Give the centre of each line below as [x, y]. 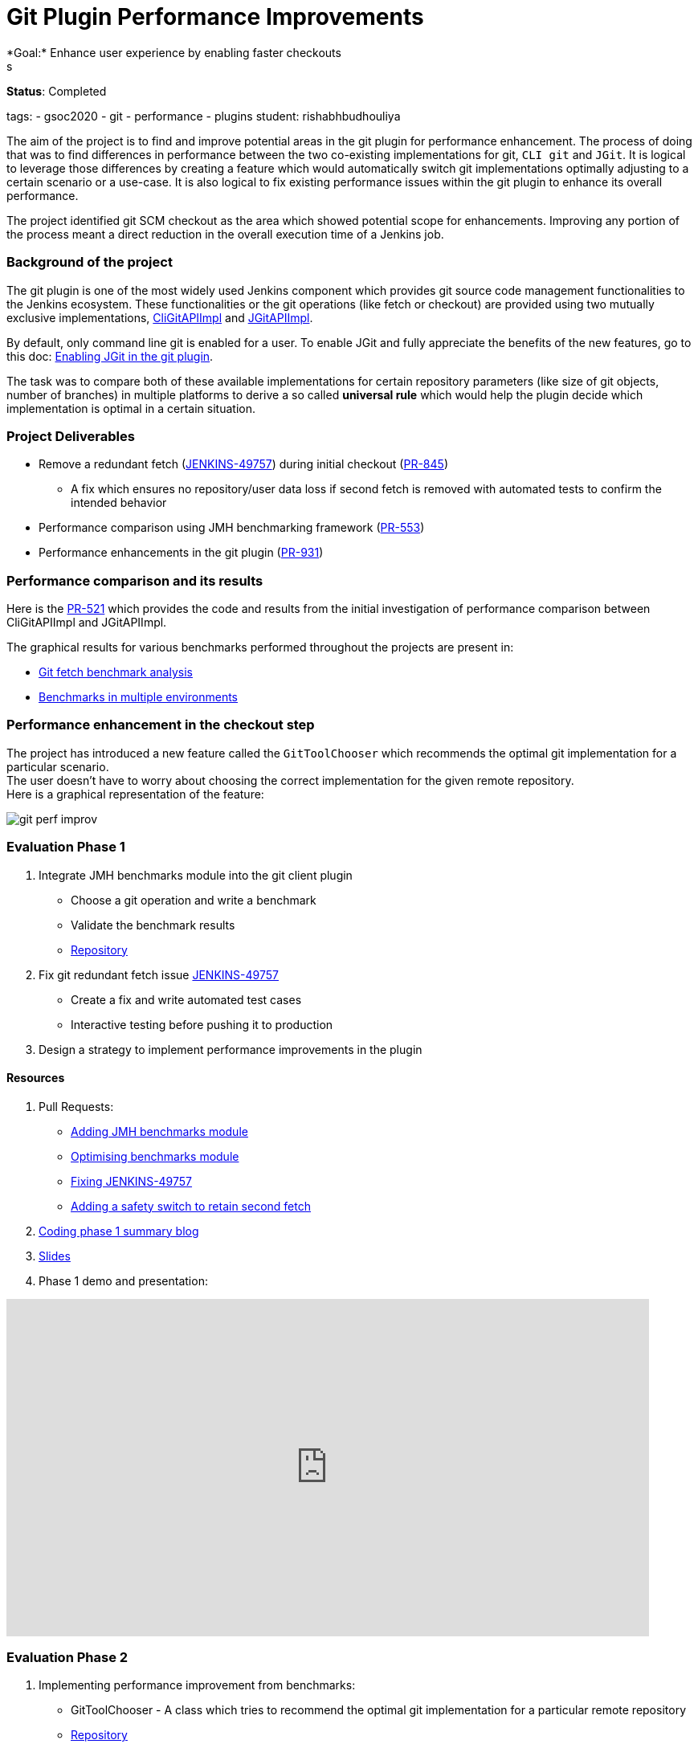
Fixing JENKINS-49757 [132, 1181]
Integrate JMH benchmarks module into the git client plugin [196, 875]
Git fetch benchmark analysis [116, 672]
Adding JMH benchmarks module [159, 1131]
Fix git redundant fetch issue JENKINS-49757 [159, 974]
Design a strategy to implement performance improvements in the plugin [231, 1049]
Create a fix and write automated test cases [186, 999]
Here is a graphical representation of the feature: [135, 794]
